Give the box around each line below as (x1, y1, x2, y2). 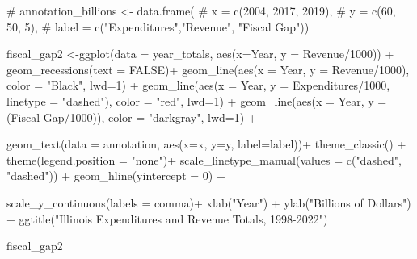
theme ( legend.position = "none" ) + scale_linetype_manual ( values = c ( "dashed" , (6, 151, 402, 168)
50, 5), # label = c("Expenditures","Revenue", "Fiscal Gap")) (6, 18, 310, 35)
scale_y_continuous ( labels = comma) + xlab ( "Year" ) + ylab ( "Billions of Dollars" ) (6, 194, 411, 211)
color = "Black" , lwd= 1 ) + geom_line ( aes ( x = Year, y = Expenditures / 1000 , (6, 77, 390, 94)
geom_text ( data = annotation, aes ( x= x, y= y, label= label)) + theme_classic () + (6, 136, 406, 152)
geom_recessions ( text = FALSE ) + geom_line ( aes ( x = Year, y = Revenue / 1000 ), (6, 61, 410, 77)
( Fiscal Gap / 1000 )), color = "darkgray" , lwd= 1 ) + (6, 108, 257, 125)
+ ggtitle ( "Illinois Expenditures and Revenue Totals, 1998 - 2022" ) (6, 210, 328, 227)
